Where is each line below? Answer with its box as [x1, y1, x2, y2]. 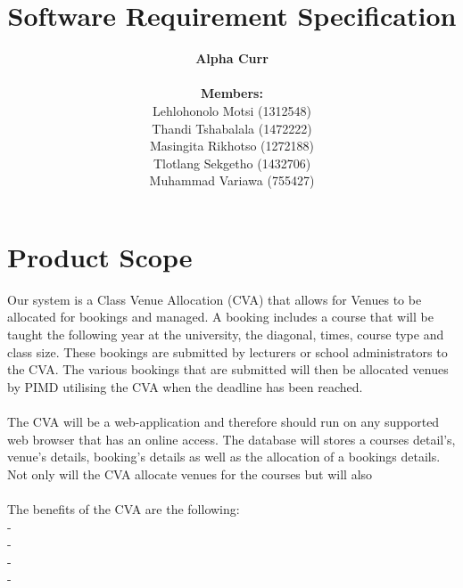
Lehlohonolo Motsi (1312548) [152, 101, 311, 119]
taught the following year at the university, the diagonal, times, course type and [7, 325, 444, 343]
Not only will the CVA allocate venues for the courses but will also [7, 464, 373, 483]
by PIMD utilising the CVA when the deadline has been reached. [7, 377, 363, 396]
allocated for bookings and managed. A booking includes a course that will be [7, 307, 434, 326]
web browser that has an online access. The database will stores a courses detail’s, [7, 429, 456, 448]
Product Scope [7, 238, 193, 274]
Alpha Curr [195, 49, 269, 68]
